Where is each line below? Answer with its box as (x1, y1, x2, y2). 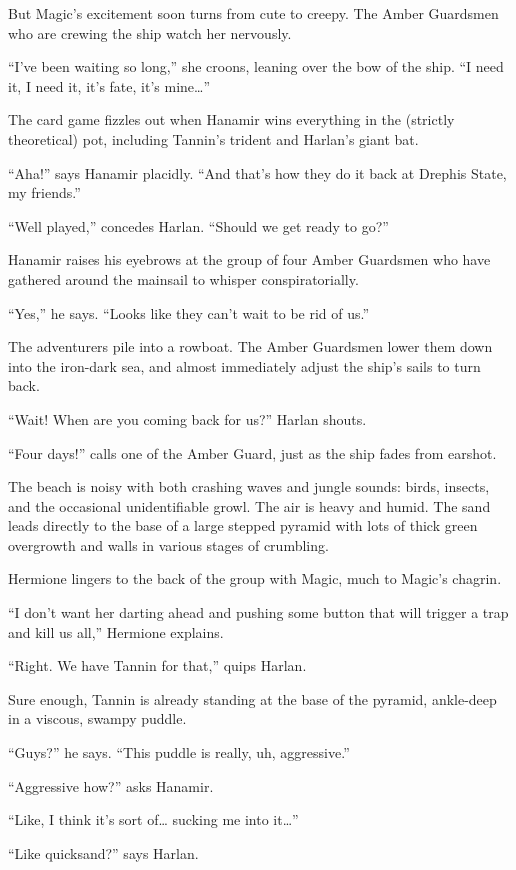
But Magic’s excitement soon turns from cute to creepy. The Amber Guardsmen (8, 3, 499, 23)
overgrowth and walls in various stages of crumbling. (8, 534, 329, 555)
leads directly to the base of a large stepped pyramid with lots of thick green (8, 515, 478, 536)
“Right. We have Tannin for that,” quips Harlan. (8, 655, 307, 676)
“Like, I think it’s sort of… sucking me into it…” (8, 809, 299, 830)
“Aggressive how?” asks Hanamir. (8, 775, 214, 796)
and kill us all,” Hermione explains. (8, 621, 224, 642)
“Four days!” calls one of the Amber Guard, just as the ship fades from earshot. (8, 442, 497, 463)
